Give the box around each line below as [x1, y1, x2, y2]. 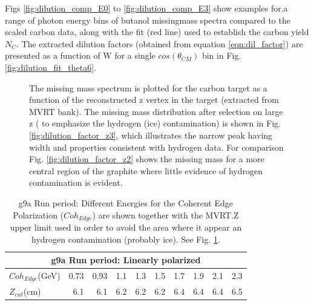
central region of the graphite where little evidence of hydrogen [29, 164, 263, 177]
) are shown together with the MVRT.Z [92, 208, 239, 221]
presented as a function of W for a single [5, 49, 155, 62]
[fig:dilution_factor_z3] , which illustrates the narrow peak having [29, 128, 273, 141]
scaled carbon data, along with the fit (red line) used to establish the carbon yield [5, 25, 309, 38]
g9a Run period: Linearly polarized [51, 254, 201, 266]
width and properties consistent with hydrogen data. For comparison [29, 140, 284, 153]
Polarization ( [13, 208, 64, 221]
